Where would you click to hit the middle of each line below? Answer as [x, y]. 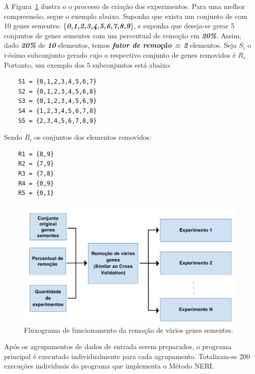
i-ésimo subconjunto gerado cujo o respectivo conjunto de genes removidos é [120, 54]
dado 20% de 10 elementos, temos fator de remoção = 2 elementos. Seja [120, 45]
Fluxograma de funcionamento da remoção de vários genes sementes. [129, 329]
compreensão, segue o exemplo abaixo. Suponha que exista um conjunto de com [126, 16]
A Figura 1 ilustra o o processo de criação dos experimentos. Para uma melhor [125, 6]
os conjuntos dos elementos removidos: [93, 137]
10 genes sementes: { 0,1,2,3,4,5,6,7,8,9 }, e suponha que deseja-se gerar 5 [119, 26]
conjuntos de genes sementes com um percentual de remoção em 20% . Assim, [123, 35]
